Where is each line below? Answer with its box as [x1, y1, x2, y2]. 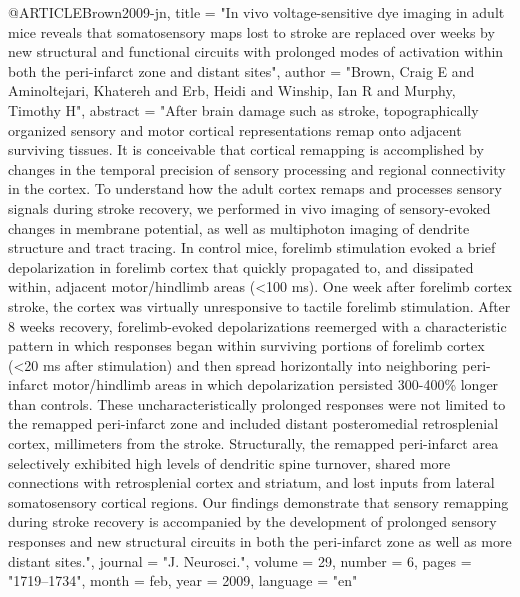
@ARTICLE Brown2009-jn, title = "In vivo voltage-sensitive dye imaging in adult [8, 2, 505, 22]
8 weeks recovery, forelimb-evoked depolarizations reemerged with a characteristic [8, 315, 507, 336]
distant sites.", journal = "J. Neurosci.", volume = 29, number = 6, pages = [8, 550, 472, 571]
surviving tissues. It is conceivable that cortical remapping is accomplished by [8, 139, 484, 160]
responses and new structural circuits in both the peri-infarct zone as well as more [8, 531, 512, 552]
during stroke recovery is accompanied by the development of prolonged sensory [8, 511, 497, 532]
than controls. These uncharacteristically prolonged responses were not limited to [8, 393, 506, 414]
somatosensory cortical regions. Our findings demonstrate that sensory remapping [8, 491, 509, 512]
